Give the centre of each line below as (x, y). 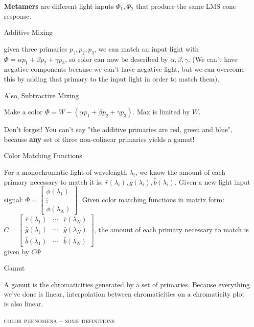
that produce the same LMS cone (186, 6)
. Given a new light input (212, 181)
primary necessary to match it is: (54, 181)
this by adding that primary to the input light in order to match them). (112, 78)
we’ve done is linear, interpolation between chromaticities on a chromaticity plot (124, 294)
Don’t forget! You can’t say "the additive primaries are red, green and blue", (118, 129)
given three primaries (36, 48)
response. (18, 15)
